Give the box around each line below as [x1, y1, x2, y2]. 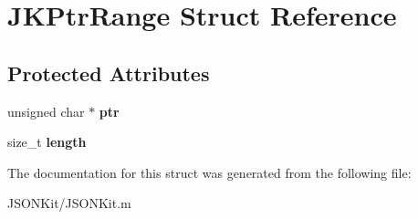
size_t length [7, 132, 87, 151]
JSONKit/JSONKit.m [7, 193, 131, 213]
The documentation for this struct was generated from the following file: [7, 162, 412, 182]
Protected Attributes [7, 58, 210, 87]
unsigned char [7, 101, 85, 120]
